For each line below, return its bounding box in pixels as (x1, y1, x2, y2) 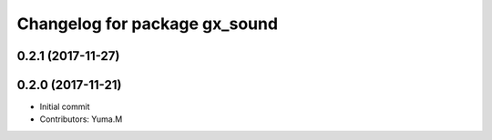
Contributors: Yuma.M (39, 114, 123, 125)
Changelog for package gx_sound (16, 14, 278, 34)
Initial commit (39, 101, 90, 113)
